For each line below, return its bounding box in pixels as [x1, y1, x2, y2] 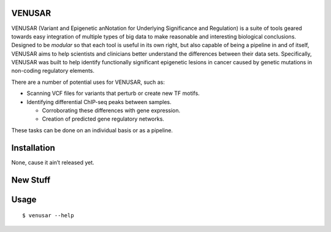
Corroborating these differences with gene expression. [42, 107, 181, 114]
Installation [11, 143, 55, 153]
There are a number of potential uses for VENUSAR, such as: [11, 78, 165, 86]
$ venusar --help [22, 212, 74, 219]
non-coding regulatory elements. [11, 67, 95, 75]
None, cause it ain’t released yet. [11, 159, 94, 166]
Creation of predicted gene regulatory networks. [42, 115, 165, 122]
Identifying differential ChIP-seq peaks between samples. [26, 98, 172, 105]
